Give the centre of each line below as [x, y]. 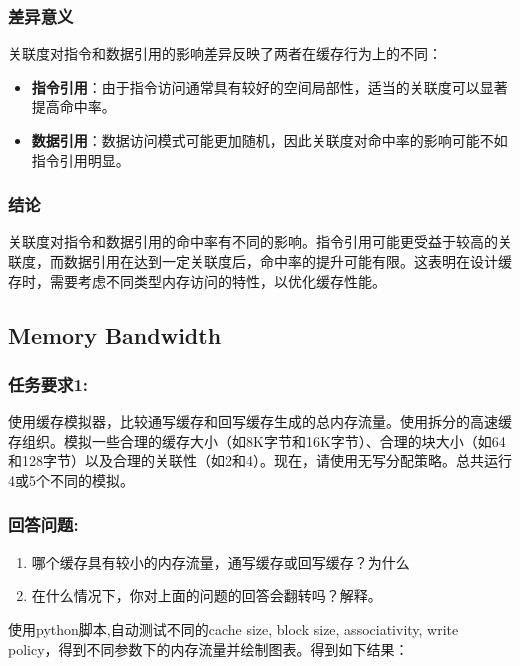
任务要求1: [48, 383]
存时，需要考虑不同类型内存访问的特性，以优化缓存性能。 [197, 280]
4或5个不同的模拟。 [71, 479]
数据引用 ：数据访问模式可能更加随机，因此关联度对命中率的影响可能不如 [269, 140]
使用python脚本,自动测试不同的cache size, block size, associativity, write [233, 628]
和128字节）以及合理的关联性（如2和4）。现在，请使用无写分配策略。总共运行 [260, 460]
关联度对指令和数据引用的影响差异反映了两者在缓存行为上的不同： [225, 53]
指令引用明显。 [80, 159]
